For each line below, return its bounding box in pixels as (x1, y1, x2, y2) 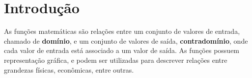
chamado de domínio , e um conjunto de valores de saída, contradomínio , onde (4, 35, 248, 46)
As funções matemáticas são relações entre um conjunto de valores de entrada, (4, 26, 240, 36)
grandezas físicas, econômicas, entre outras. (4, 64, 134, 75)
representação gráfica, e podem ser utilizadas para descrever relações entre (4, 54, 227, 65)
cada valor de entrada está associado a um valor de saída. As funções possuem (4, 45, 240, 55)
